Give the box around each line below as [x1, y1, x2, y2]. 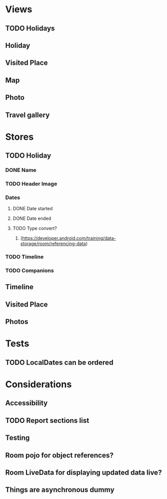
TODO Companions [5, 267, 54, 274]
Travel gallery [5, 111, 50, 119]
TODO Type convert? [12, 226, 58, 232]
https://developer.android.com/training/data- [22, 235, 116, 241]
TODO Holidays [5, 24, 55, 33]
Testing [5, 434, 30, 442]
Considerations [5, 379, 72, 390]
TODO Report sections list [5, 416, 90, 425]
